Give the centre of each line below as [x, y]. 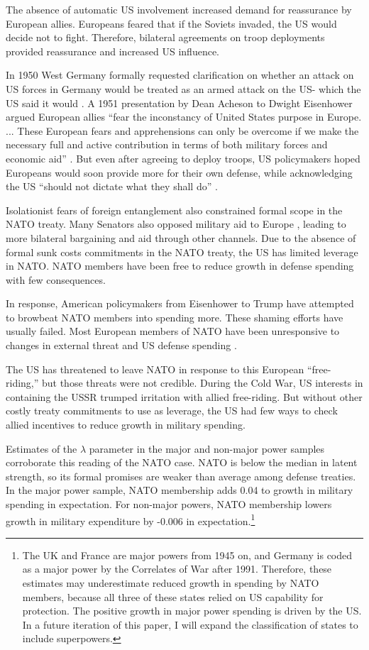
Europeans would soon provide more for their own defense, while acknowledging [179, 172]
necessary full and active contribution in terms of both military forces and [167, 144]
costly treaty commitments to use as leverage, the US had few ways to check [172, 411]
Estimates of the [42, 448]
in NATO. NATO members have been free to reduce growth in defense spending [180, 266]
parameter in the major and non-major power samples [207, 448]
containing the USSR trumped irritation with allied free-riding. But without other [184, 396]
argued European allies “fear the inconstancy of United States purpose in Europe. [184, 117]
